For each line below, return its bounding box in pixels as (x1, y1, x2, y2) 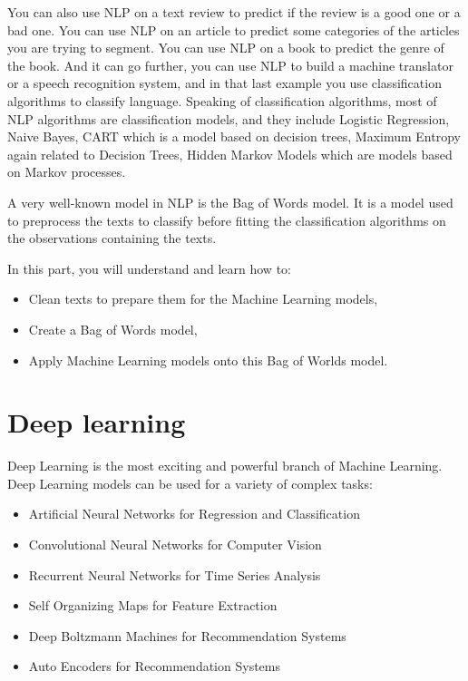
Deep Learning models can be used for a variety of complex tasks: (7, 473, 373, 492)
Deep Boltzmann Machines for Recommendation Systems (28, 626, 346, 645)
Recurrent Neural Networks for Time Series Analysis (28, 565, 321, 584)
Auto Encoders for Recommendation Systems (28, 657, 280, 676)
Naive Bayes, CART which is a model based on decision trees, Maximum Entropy (7, 127, 461, 146)
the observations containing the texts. (7, 229, 217, 248)
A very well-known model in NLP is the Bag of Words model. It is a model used (7, 192, 453, 211)
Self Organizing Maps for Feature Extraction (28, 596, 278, 615)
